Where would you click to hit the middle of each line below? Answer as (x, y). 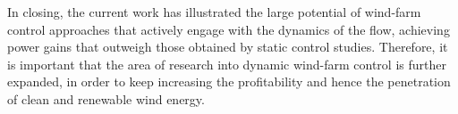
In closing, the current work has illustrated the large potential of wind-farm (214, 12)
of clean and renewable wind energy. (106, 98)
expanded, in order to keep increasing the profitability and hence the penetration (229, 81)
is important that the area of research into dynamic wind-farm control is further (227, 64)
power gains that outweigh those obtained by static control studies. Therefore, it (228, 47)
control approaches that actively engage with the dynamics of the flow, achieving (229, 29)
